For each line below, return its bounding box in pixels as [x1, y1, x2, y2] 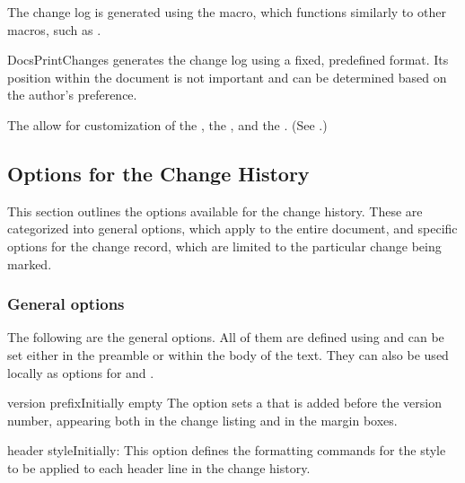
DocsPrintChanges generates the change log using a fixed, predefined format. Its [7, 50, 449, 69]
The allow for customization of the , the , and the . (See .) [7, 115, 328, 134]
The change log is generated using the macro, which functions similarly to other [7, 3, 446, 21]
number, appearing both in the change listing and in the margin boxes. [7, 410, 398, 429]
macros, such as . [7, 20, 101, 39]
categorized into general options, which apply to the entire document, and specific [7, 219, 458, 238]
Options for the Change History [7, 159, 310, 187]
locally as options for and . [7, 363, 154, 382]
